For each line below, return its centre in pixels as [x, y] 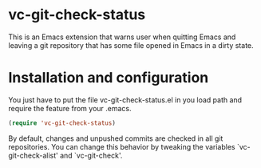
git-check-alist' [33, 155]
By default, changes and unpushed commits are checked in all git [116, 138]
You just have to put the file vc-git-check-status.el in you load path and [125, 100]
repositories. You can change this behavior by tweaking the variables [122, 146]
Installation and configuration [109, 78]
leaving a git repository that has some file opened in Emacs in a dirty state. [131, 45]
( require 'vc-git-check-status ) [62, 123]
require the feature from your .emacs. [70, 108]
